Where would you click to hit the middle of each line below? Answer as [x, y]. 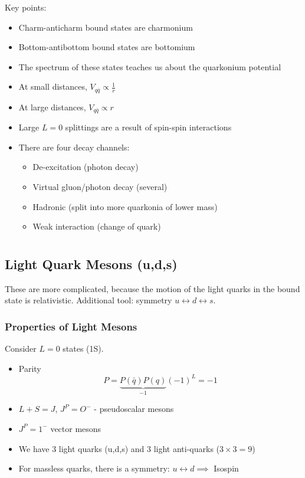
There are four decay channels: [74, 147]
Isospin [226, 468]
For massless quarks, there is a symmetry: [94, 468]
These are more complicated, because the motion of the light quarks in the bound [152, 288]
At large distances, [52, 107]
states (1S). [83, 348]
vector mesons [76, 428]
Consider [21, 348]
